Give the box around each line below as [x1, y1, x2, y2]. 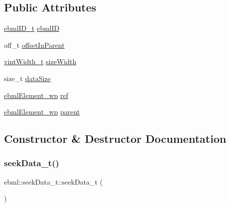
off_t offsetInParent [4, 39, 65, 50]
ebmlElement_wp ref [4, 90, 68, 100]
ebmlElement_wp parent [4, 106, 80, 117]
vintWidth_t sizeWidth [4, 56, 77, 67]
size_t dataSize [4, 73, 51, 83]
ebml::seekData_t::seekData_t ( [4, 176, 103, 187]
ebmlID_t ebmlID [4, 23, 60, 33]
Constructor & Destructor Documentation [4, 131, 227, 146]
